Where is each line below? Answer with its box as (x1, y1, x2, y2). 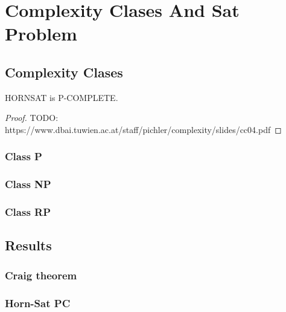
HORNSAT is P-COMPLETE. (5, 91, 118, 103)
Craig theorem (5, 267, 77, 282)
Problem (5, 21, 77, 46)
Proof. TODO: (5, 111, 59, 124)
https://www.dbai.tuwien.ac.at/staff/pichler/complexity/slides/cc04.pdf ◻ (5, 123, 282, 135)
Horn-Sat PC (5, 295, 71, 310)
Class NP (5, 177, 51, 192)
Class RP (5, 204, 51, 219)
